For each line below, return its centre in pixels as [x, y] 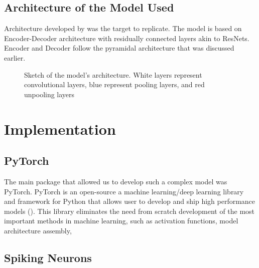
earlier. [15, 57]
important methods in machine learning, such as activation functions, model [121, 221]
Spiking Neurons [48, 257]
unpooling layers [49, 94]
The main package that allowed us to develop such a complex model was [116, 181]
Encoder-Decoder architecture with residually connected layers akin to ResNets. [127, 38]
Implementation [60, 128]
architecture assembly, [38, 230]
